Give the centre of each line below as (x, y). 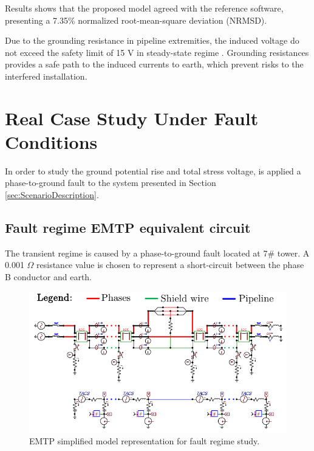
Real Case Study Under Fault (132, 118)
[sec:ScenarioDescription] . (52, 195)
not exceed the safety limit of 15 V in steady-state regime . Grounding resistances (157, 52)
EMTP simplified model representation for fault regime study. (145, 440)
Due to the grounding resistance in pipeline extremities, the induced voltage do (152, 40)
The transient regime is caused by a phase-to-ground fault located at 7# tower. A (157, 253)
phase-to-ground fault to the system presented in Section (111, 183)
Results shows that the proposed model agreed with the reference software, (144, 8)
